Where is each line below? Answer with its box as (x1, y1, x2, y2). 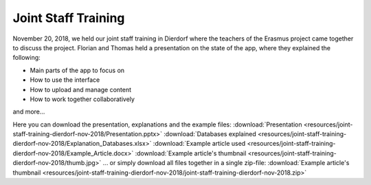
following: (12, 54, 41, 62)
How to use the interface (30, 76, 100, 84)
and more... (12, 107, 45, 116)
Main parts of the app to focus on (30, 66, 125, 74)
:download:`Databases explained (164, 130, 257, 138)
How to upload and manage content (30, 85, 132, 94)
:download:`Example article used (153, 140, 246, 148)
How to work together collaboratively (30, 95, 135, 103)
